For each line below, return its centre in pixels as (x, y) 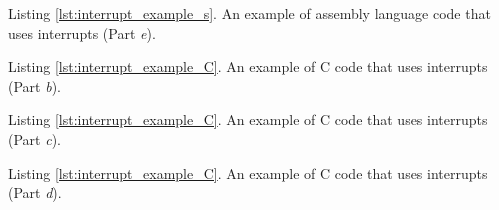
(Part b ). (34, 85)
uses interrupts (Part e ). (82, 32)
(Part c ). (34, 138)
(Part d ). (35, 192)
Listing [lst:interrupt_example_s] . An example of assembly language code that (249, 13)
